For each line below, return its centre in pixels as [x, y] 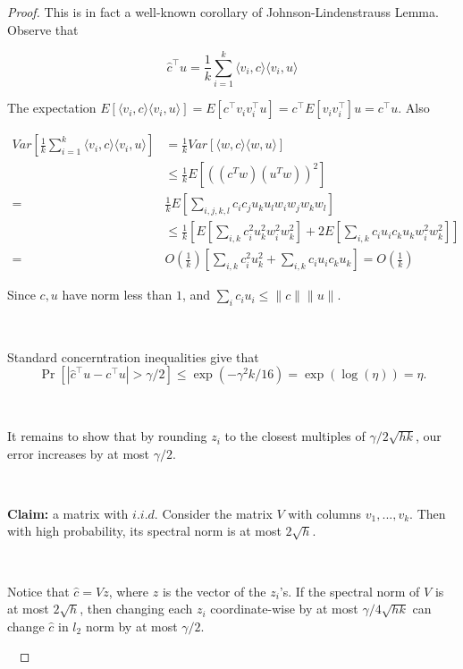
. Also [414, 108]
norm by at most [131, 626]
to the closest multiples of [295, 436]
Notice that [38, 591]
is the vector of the [214, 591]
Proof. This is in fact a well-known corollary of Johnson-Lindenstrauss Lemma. [223, 12]
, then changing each [136, 609]
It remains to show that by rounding [107, 436]
